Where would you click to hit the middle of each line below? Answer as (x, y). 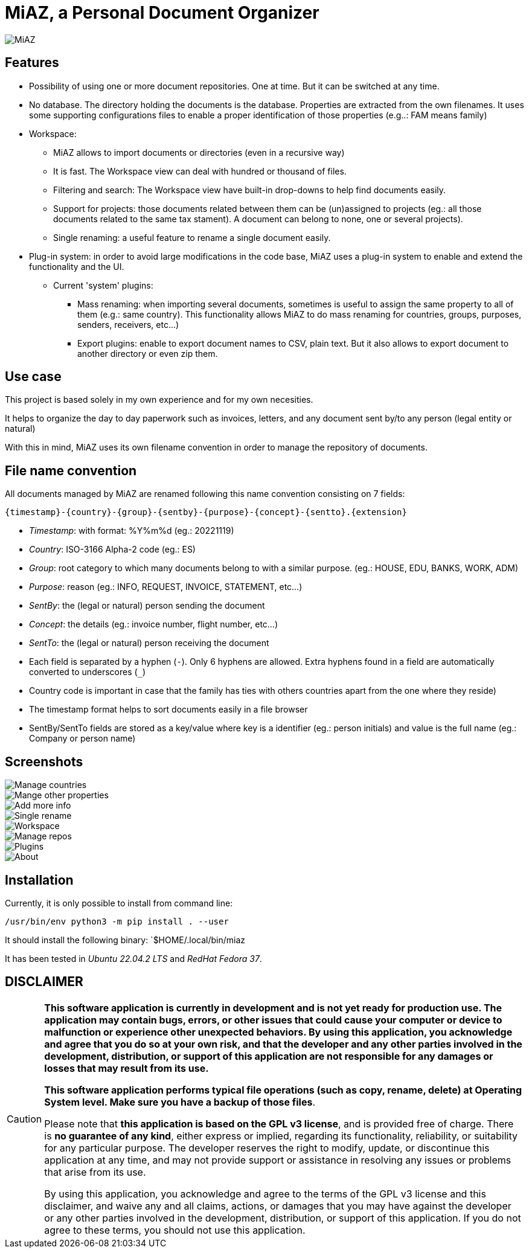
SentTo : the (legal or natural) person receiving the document (149, 643)
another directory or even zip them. (148, 353)
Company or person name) (82, 739)
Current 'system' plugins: (103, 285)
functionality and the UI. (77, 266)
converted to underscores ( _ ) (88, 672)
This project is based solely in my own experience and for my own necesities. (159, 400)
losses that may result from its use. (127, 1068)
